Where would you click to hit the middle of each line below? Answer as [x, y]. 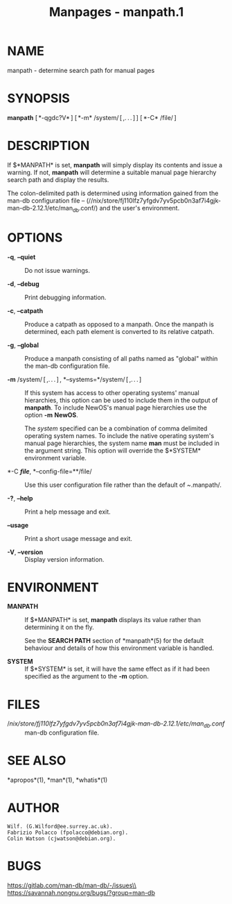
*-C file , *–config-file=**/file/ [50, 471]
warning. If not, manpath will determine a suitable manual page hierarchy [112, 172]
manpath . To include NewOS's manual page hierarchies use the [116, 408]
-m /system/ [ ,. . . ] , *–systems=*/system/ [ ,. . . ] [74, 379]
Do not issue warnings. [57, 270]
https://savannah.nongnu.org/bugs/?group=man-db [81, 893]
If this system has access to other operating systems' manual [112, 392]
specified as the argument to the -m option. [87, 676]
